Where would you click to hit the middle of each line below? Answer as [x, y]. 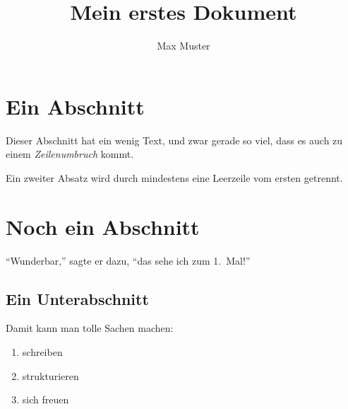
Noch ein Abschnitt [103, 226]
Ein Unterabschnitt [77, 298]
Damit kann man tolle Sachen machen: [90, 328]
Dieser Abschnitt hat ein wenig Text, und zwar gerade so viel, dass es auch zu [174, 140]
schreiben [42, 351]
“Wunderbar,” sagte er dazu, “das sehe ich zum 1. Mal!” [128, 260]
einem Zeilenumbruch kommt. [70, 154]
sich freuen [46, 399]
